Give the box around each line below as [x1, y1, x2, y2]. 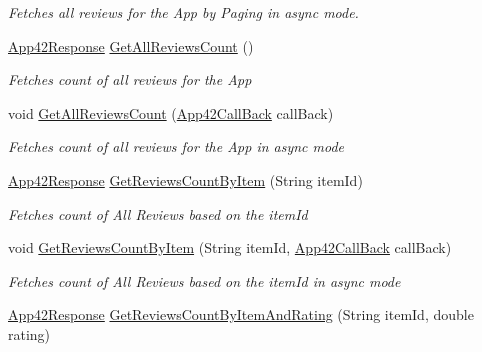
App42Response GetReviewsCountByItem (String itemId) [8, 169, 363, 190]
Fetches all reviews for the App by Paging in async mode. [8, 2, 359, 22]
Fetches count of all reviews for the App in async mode [8, 136, 345, 157]
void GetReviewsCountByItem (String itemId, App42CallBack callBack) [8, 237, 452, 258]
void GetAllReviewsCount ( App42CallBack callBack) [8, 102, 334, 123]
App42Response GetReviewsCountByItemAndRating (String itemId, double [8, 304, 474, 325]
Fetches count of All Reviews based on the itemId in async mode [8, 270, 401, 291]
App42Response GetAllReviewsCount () [8, 35, 254, 56]
